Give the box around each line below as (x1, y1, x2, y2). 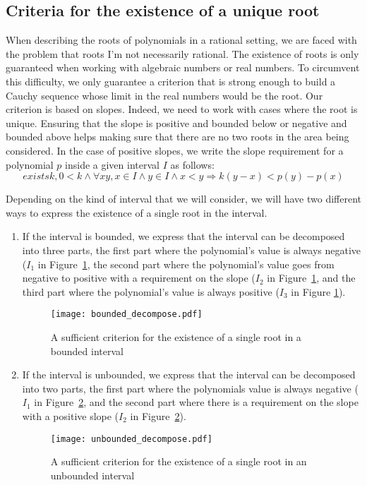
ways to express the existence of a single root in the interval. (6, 205, 267, 220)
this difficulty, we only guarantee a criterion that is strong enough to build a (6, 73, 336, 88)
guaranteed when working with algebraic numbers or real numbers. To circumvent (6, 60, 360, 75)
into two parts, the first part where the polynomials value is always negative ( (22, 381, 359, 395)
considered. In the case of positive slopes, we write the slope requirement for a (6, 143, 344, 157)
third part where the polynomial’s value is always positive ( (22, 284, 279, 299)
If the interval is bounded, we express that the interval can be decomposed (22, 229, 345, 244)
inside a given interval (65, 157, 160, 172)
